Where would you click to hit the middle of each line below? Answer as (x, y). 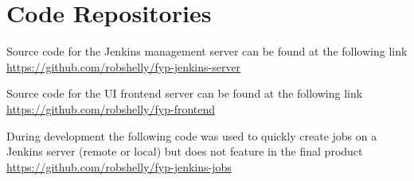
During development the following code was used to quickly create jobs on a (192, 135)
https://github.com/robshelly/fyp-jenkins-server (124, 66)
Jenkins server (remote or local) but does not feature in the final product (185, 151)
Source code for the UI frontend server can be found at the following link (185, 93)
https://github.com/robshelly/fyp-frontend (111, 108)
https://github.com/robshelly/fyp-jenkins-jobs (119, 166)
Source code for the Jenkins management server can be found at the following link (207, 51)
